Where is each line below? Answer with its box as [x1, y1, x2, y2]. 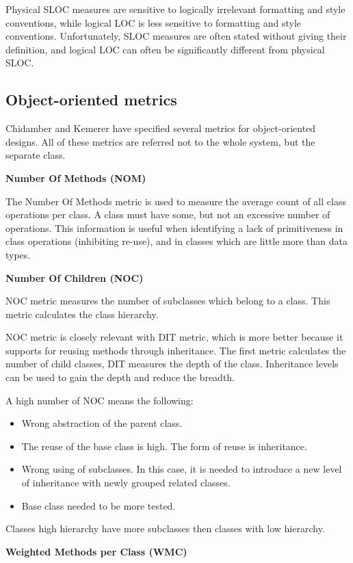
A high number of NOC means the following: [5, 393, 194, 407]
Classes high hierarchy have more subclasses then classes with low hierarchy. [5, 521, 325, 536]
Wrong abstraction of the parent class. [21, 416, 183, 430]
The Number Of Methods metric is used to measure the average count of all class [5, 194, 346, 208]
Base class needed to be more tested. [21, 498, 176, 512]
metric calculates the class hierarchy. [5, 306, 159, 321]
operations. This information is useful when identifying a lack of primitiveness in [5, 220, 343, 235]
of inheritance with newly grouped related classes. [21, 475, 231, 490]
